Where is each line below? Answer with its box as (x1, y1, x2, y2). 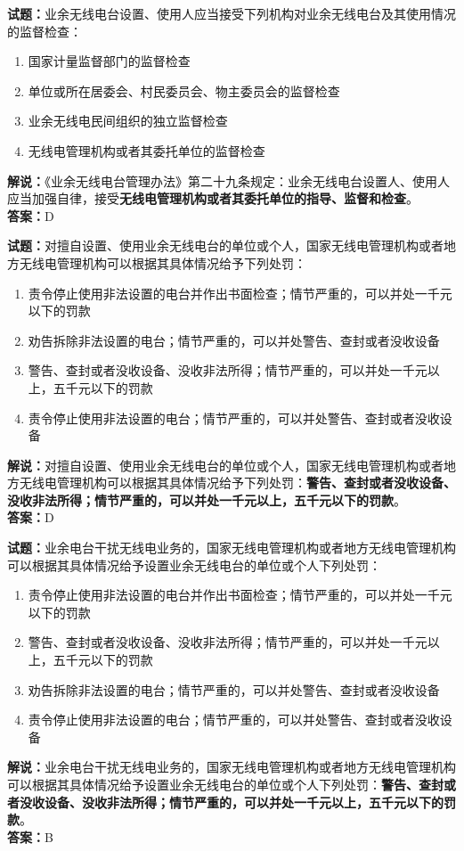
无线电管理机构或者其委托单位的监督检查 (28, 141, 265, 160)
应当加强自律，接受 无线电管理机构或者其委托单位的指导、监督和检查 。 (7, 189, 419, 208)
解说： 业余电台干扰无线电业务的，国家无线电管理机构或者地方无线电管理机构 (7, 757, 456, 776)
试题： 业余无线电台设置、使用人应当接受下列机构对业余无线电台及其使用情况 (7, 4, 456, 22)
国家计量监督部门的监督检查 (28, 52, 191, 70)
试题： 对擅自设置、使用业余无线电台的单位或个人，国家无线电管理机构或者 (7, 236, 444, 255)
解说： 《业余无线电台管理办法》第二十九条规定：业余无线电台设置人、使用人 (7, 171, 450, 190)
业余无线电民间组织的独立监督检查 (28, 111, 228, 130)
